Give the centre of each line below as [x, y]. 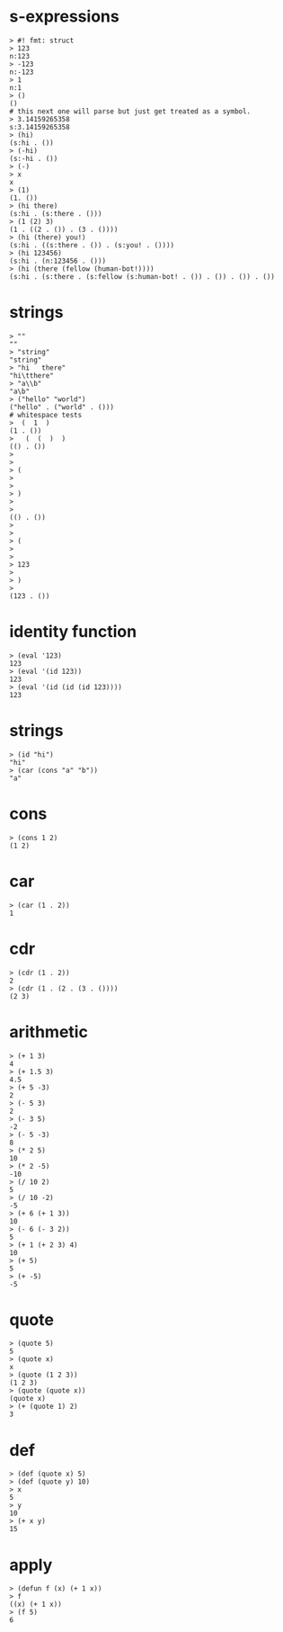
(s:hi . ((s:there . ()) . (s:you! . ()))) [92, 245]
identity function [73, 632]
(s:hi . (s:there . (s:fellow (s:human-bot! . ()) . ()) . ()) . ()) [142, 276]
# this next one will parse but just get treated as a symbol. [130, 111]
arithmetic [49, 1031]
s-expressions [64, 17]
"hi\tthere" [31, 375]
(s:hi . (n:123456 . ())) [57, 261]
